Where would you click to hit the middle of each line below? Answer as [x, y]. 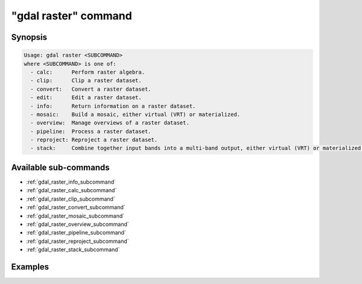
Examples [30, 267]
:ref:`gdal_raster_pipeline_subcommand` [76, 233]
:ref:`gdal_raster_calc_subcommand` [71, 190]
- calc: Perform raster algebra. [87, 72]
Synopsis [29, 37]
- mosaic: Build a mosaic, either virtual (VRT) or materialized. [135, 114]
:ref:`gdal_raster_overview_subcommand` [78, 224]
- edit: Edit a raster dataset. [86, 98]
